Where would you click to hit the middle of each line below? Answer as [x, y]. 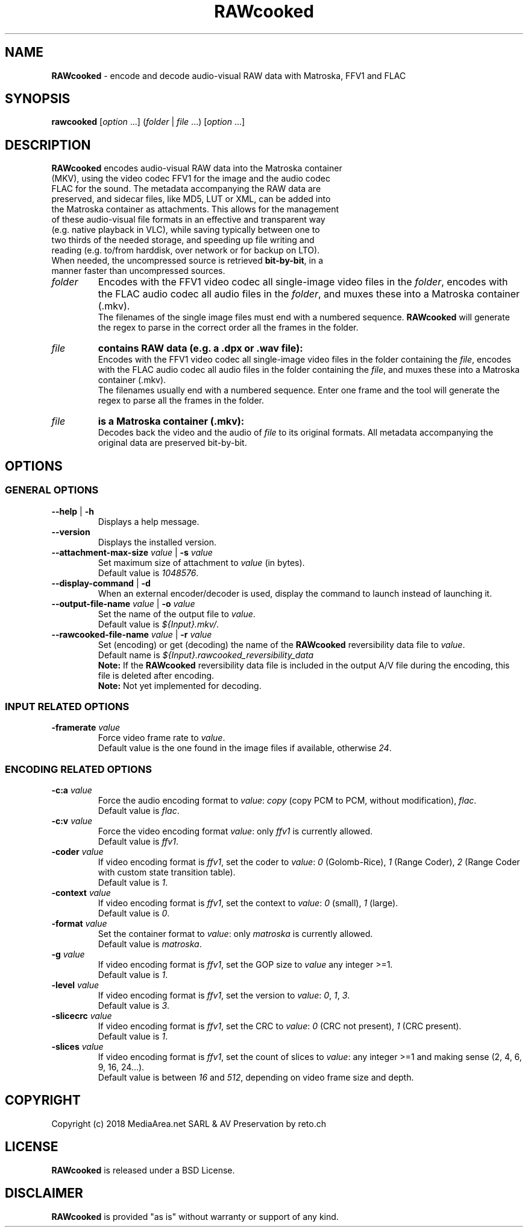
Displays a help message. [149, 521]
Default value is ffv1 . [138, 841]
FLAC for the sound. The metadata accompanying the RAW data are [186, 189]
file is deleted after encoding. [156, 675]
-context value [81, 893]
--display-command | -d [101, 583]
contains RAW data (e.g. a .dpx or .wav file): [200, 348]
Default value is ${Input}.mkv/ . [158, 624]
